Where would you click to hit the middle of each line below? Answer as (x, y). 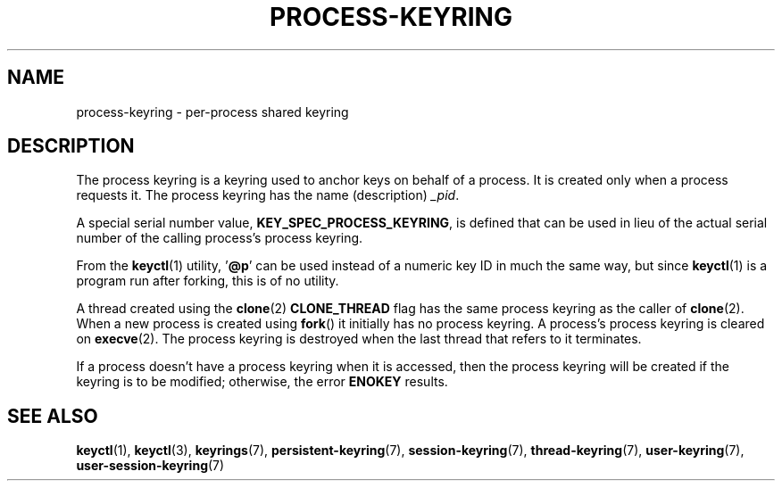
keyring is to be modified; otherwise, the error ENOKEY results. (262, 382)
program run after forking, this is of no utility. (208, 281)
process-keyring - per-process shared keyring (212, 112)
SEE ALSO (53, 416)
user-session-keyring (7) (150, 466)
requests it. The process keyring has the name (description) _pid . (268, 195)
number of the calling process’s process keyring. (220, 238)
